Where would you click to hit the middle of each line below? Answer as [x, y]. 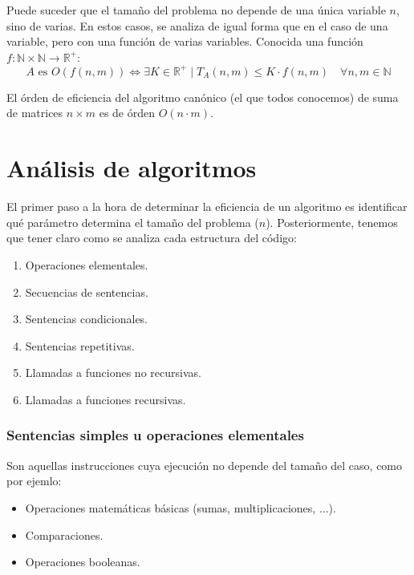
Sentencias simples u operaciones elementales [155, 435]
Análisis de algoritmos [132, 168]
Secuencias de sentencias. [87, 292]
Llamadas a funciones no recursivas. [113, 373]
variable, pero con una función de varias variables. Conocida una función [185, 41]
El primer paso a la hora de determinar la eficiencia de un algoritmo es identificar [207, 207]
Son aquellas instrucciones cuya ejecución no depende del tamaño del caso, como [205, 465]
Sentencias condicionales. [87, 319]
